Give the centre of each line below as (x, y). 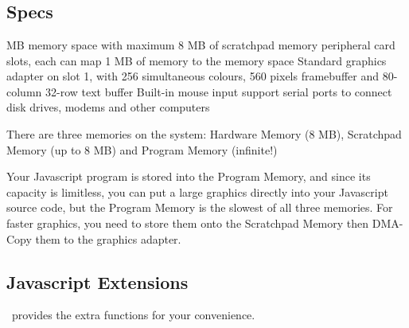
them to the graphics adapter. (108, 238)
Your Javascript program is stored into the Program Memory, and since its (189, 176)
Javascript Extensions (97, 281)
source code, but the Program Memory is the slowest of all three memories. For (200, 207)
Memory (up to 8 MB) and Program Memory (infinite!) (142, 149)
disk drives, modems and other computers (108, 107)
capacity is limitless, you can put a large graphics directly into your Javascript (197, 191)
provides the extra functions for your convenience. (133, 315)
